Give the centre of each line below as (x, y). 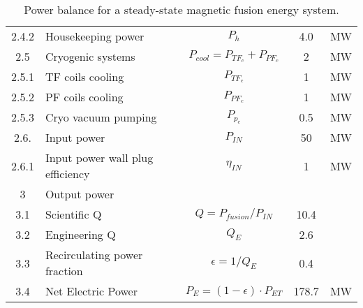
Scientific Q (73, 214)
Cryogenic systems (90, 56)
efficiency (67, 174)
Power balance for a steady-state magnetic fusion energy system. (181, 9)
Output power (80, 194)
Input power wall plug (99, 157)
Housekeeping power (95, 36)
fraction (64, 271)
